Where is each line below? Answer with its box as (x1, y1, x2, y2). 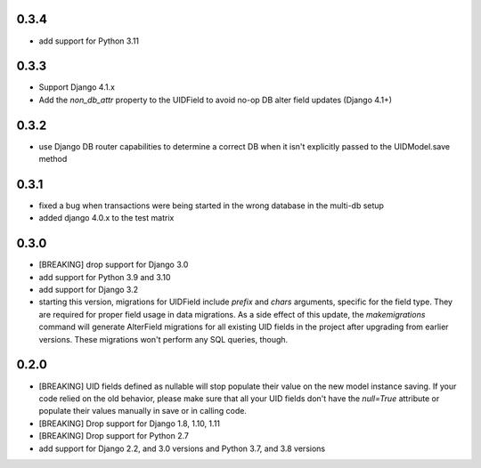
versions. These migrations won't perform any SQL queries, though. (38, 334, 289, 344)
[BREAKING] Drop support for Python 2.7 (38, 431, 189, 441)
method (38, 154, 68, 165)
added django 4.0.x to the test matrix (38, 213, 175, 223)
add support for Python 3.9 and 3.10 (38, 271, 171, 282)
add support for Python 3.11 (38, 36, 140, 46)
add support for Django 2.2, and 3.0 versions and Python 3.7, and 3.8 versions (38, 443, 325, 454)
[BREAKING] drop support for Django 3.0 (38, 259, 189, 270)
